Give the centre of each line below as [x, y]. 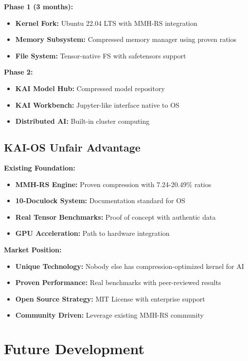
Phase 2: [18, 72]
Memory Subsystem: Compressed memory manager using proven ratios [126, 39]
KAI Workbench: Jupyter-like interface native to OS [97, 104]
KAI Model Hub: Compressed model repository [90, 88]
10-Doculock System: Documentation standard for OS [100, 200]
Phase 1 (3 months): [39, 6]
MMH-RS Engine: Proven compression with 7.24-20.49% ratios [113, 184]
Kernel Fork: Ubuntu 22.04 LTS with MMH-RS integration [106, 23]
